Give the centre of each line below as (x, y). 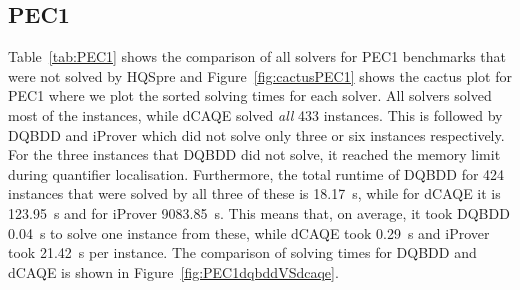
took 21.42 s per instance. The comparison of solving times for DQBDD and (242, 252)
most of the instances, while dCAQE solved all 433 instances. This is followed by (255, 114)
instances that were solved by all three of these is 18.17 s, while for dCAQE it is (254, 193)
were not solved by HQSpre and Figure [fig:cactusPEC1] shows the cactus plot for (260, 75)
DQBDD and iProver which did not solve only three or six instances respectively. (256, 134)
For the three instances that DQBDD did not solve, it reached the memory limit (254, 154)
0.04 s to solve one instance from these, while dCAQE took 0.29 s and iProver (249, 232)
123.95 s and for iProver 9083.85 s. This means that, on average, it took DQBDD (259, 212)
